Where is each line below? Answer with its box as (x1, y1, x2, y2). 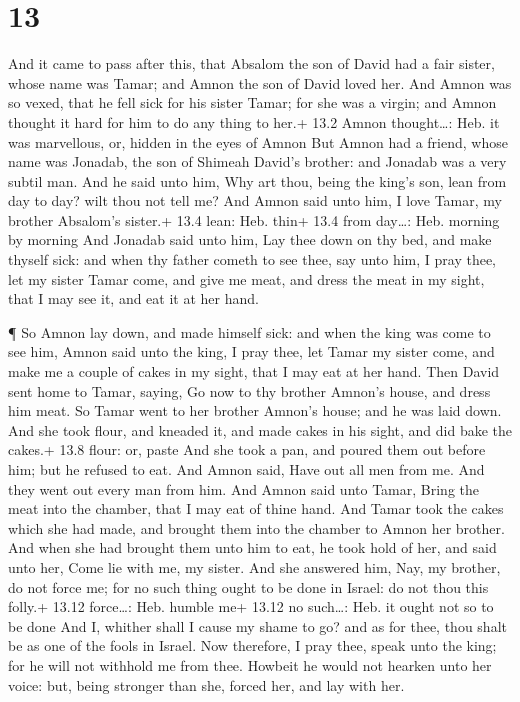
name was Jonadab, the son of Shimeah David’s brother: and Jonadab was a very (8, 151, 507, 172)
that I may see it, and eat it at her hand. (8, 288, 259, 309)
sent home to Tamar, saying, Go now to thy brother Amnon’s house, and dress (8, 380, 491, 401)
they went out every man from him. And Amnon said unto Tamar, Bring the (8, 478, 479, 499)
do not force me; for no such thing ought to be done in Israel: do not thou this (8, 576, 489, 597)
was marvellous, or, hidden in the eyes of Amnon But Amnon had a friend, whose (8, 131, 508, 152)
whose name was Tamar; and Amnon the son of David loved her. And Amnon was (8, 72, 512, 93)
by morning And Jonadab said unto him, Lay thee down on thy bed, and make (8, 229, 492, 250)
